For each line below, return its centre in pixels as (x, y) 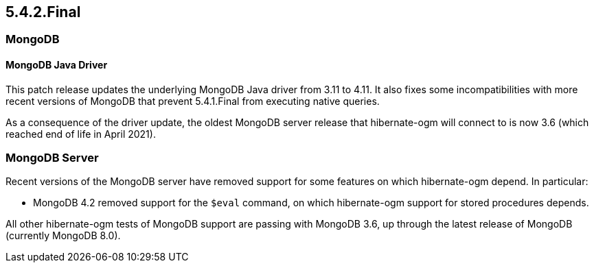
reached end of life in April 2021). (81, 134)
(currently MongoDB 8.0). (63, 236)
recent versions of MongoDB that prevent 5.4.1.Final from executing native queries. (193, 101)
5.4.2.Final (43, 12)
